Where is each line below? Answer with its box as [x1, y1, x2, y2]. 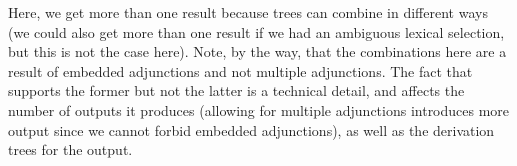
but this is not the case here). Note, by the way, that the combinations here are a [8, 41, 507, 62]
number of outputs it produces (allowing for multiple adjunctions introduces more [8, 99, 510, 120]
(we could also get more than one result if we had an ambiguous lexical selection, [8, 21, 505, 42]
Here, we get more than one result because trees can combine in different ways [8, 2, 488, 22]
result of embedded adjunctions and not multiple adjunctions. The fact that [8, 60, 473, 81]
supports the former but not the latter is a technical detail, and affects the [8, 80, 465, 101]
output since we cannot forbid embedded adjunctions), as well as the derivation [8, 119, 495, 140]
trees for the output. [8, 139, 133, 160]
